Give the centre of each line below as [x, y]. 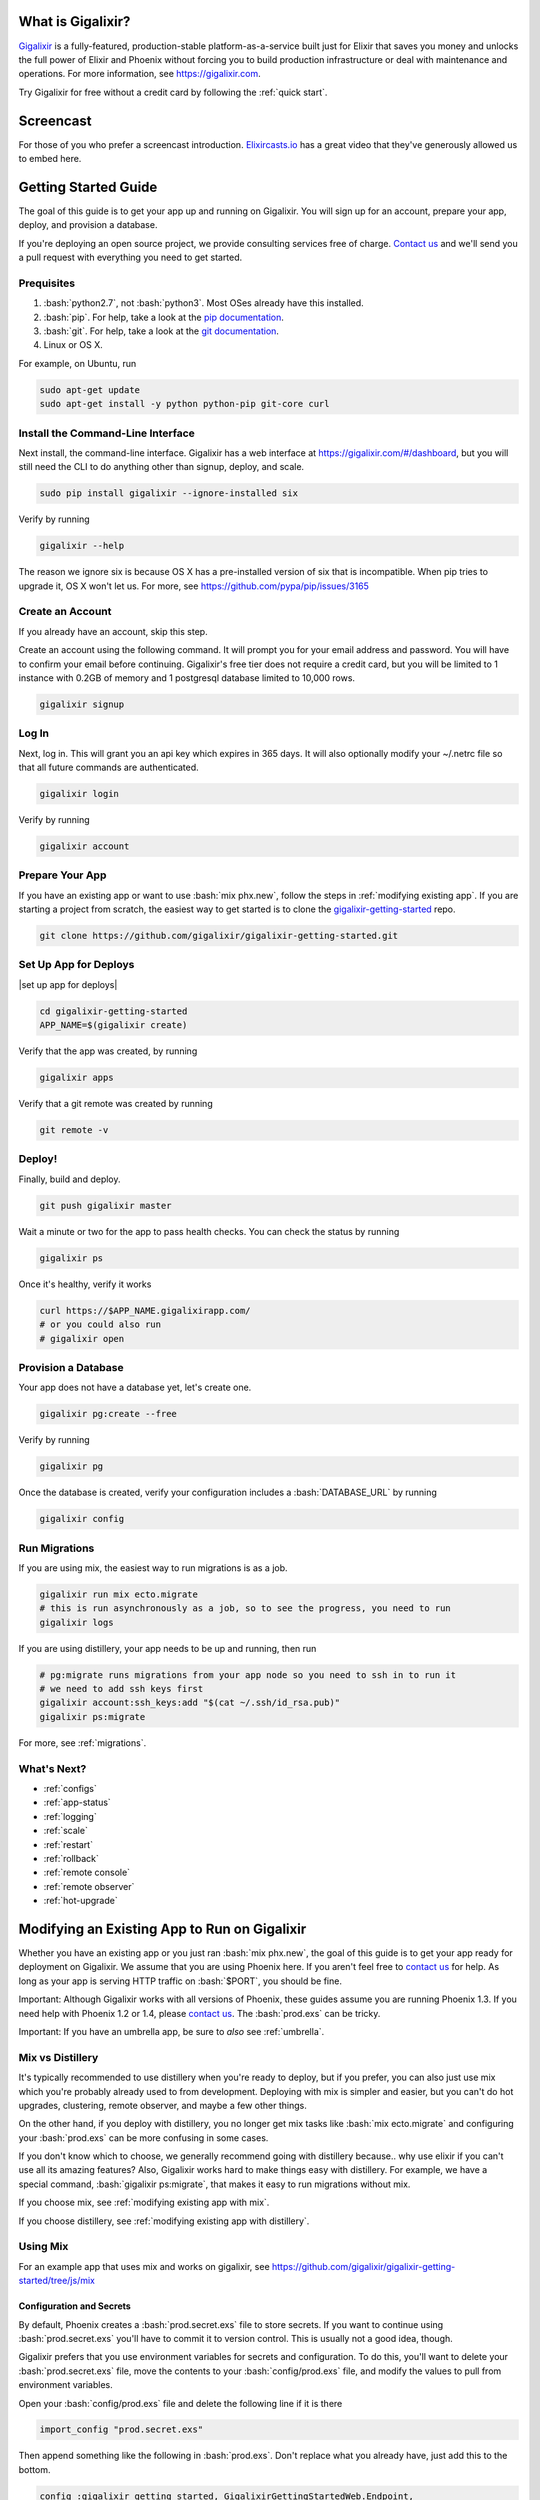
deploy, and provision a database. [88, 225]
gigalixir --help [82, 546]
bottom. [34, 2469]
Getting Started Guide [88, 186]
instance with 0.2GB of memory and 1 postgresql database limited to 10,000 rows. [186, 677]
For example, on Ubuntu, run [77, 363]
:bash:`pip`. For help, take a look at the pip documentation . [164, 317]
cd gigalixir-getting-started [113, 1011]
